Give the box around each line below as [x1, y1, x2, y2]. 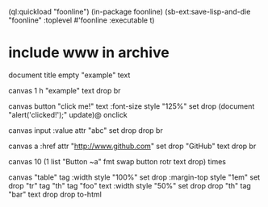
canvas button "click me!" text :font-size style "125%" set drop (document [8, 101, 255, 111]
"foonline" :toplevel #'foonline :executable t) [8, 15, 155, 25]
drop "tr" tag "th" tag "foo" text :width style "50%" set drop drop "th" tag [8, 180, 252, 190]
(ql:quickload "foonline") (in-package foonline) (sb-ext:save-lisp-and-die [8, 7, 251, 16]
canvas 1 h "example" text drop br [8, 85, 121, 95]
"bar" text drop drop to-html [8, 189, 103, 199]
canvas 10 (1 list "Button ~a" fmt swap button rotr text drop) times [8, 156, 226, 166]
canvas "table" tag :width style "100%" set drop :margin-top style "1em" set [8, 172, 261, 182]
